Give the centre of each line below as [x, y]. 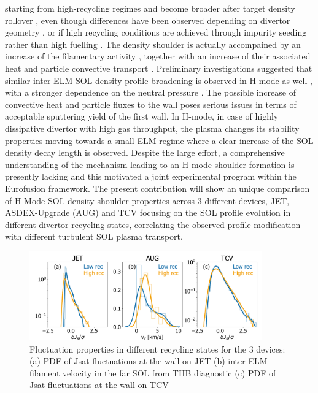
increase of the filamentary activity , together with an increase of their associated [158, 56]
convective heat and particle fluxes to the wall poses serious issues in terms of [151, 104]
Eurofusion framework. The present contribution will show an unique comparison [157, 188]
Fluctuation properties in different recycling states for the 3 [142, 349]
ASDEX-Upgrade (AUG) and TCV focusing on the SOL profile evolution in [148, 212]
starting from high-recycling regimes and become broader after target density [150, 8]
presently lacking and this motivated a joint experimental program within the [151, 176]
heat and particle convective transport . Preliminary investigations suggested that [159, 68]
